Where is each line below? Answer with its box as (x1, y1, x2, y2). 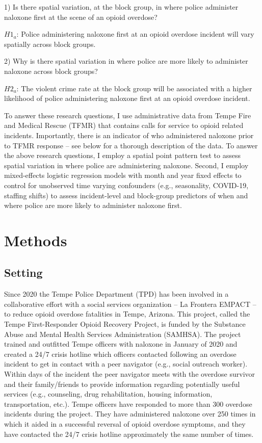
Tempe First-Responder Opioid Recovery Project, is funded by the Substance (4, 319, 246, 329)
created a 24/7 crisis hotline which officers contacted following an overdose (4, 348, 237, 359)
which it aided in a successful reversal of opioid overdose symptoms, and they (4, 418, 246, 429)
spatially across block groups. (4, 38, 96, 49)
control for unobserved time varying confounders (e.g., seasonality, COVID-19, (4, 179, 249, 190)
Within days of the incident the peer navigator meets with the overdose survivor (4, 369, 255, 379)
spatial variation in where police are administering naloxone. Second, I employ (4, 160, 249, 170)
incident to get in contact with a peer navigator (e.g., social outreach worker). (4, 358, 248, 369)
